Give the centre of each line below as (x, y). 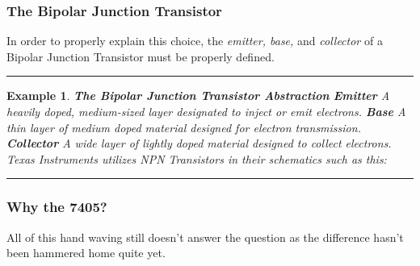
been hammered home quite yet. (86, 253)
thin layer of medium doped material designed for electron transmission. (184, 127)
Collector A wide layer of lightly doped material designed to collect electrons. (199, 143)
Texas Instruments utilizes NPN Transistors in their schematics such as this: (197, 158)
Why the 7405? (57, 207)
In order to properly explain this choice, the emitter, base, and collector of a (195, 41)
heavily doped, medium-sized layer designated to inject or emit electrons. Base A (206, 111)
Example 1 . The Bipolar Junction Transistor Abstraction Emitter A (198, 96)
